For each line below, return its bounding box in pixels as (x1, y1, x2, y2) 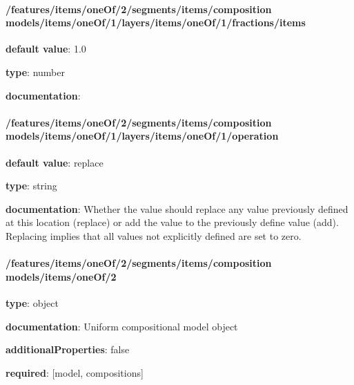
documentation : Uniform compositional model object (6, 319, 238, 333)
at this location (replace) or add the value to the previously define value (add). (6, 215, 339, 229)
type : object (6, 295, 59, 310)
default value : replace (6, 155, 104, 169)
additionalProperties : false (6, 342, 130, 357)
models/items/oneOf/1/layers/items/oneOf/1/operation (6, 129, 279, 143)
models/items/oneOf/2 (6, 269, 117, 283)
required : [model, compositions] (6, 365, 144, 379)
